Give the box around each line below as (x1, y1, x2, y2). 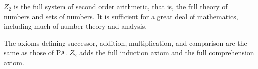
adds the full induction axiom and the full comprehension (79, 47, 254, 58)
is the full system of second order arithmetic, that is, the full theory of (13, 1, 228, 11)
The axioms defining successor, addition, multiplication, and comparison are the (4, 37, 247, 48)
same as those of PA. (4, 47, 67, 58)
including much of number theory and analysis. (4, 21, 147, 31)
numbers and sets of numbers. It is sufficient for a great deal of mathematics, (4, 11, 238, 21)
